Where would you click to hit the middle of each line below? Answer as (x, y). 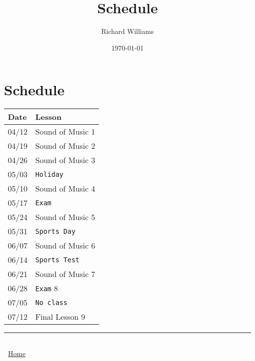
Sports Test (58, 260)
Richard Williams (127, 31)
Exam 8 (47, 288)
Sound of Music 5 (65, 217)
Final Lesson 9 (60, 317)
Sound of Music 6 (65, 246)
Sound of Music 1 (65, 132)
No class (51, 302)
